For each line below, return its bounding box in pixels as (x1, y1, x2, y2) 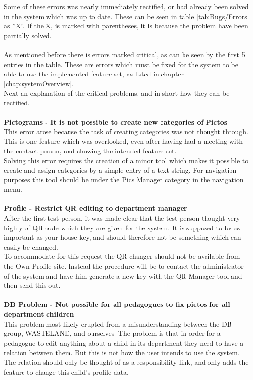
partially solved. (4, 30, 52, 40)
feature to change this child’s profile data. (4, 366, 129, 377)
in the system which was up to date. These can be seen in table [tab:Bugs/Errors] (4, 11, 249, 21)
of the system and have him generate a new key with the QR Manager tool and (4, 270, 242, 280)
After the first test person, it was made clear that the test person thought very (4, 213, 240, 223)
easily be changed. (4, 241, 58, 252)
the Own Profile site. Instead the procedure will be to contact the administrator (4, 261, 244, 271)
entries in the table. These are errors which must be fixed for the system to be (4, 59, 238, 69)
